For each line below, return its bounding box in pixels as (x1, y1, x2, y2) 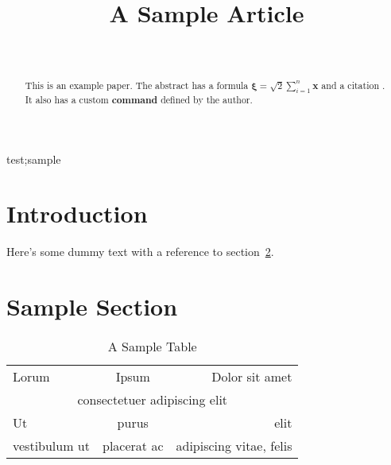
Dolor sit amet (211, 366, 292, 386)
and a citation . (321, 78, 385, 91)
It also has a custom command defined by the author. (25, 92, 253, 107)
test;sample (6, 150, 61, 167)
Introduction (6, 197, 148, 230)
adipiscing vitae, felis (176, 436, 292, 455)
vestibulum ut (13, 436, 90, 455)
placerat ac (103, 436, 164, 455)
